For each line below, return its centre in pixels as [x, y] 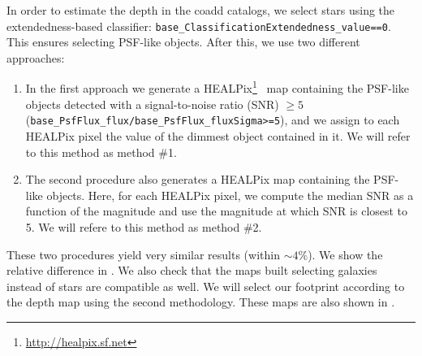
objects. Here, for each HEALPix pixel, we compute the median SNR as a [230, 195]
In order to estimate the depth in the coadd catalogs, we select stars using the [201, 10]
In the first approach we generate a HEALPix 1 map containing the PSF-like [217, 87]
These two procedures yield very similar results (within [143, 254]
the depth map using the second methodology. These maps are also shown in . [201, 302]
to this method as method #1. [101, 152]
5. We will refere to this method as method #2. [144, 226]
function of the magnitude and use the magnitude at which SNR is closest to [217, 211]
